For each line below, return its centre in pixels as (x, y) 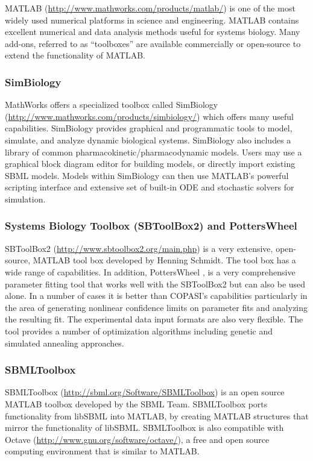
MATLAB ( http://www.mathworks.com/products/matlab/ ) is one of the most (150, 8)
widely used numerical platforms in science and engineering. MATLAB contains (152, 20)
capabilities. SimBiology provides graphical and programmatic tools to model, (149, 128)
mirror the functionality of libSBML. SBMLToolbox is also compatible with (144, 428)
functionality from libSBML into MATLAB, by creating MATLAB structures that (157, 416)
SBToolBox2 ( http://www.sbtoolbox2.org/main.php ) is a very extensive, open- (150, 248)
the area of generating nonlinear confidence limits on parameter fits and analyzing (156, 307)
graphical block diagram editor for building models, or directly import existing (150, 164)
